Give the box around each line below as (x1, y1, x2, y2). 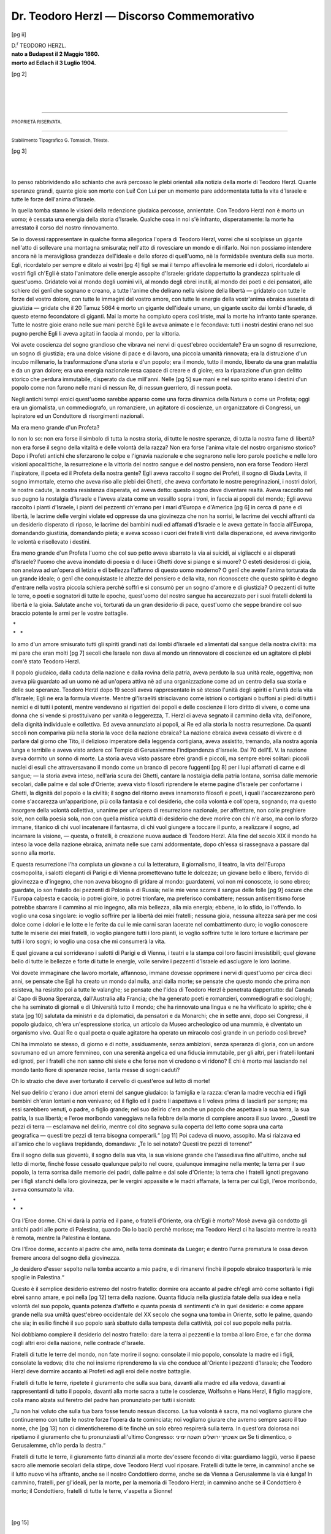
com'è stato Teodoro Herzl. (11, 657, 81, 665)
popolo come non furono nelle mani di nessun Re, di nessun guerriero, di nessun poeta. (11, 384, 233, 391)
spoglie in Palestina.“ (11, 1274, 64, 1281)
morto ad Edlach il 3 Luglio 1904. (11, 59, 96, 66)
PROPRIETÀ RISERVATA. (11, 118, 63, 125)
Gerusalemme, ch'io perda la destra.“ (11, 1442, 106, 1449)
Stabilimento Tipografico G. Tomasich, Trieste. (11, 137, 109, 144)
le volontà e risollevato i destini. (11, 538, 91, 545)
